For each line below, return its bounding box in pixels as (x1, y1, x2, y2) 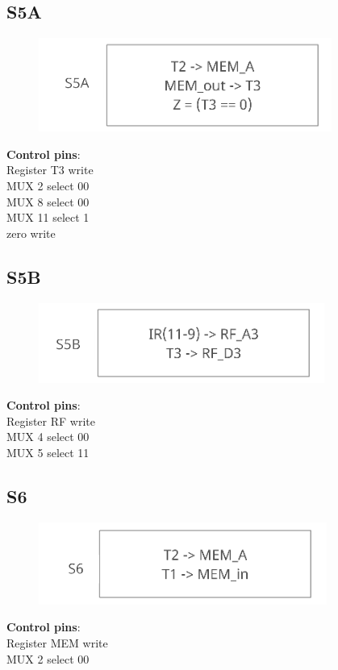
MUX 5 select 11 (6, 443, 90, 460)
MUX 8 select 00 (6, 193, 90, 210)
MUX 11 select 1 (6, 209, 90, 226)
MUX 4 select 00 (6, 428, 90, 445)
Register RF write (6, 412, 95, 429)
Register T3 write (6, 161, 94, 178)
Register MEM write (6, 634, 108, 651)
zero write (6, 224, 56, 241)
